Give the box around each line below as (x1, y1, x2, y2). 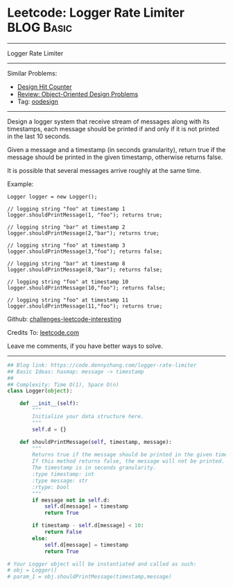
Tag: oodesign (17, 97, 59, 106)
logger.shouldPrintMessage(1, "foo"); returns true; (7, 211, 163, 218)
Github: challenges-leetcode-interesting (7, 315, 121, 323)
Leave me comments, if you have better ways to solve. (7, 342, 163, 350)
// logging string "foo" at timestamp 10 (7, 278, 129, 286)
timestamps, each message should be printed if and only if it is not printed (7, 124, 220, 133)
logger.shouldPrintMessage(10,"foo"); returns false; (7, 284, 166, 291)
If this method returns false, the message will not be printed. (32, 458, 225, 465)
